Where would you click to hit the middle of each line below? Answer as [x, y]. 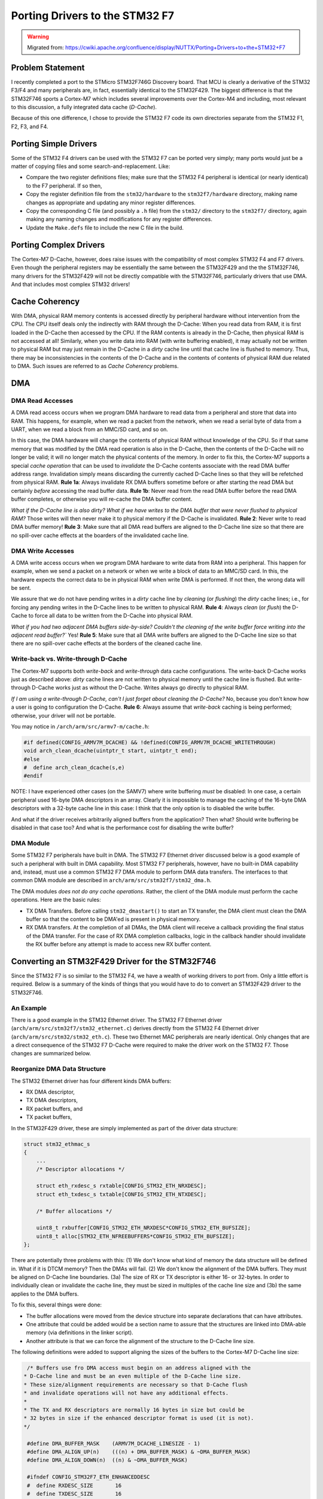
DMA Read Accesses [42, 401]
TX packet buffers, [49, 1117]
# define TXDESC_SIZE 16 [74, 1494]
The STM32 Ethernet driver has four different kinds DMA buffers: [91, 1081]
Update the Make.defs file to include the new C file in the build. [105, 227]
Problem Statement [48, 67]
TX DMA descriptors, [52, 1100]
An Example [29, 1008]
